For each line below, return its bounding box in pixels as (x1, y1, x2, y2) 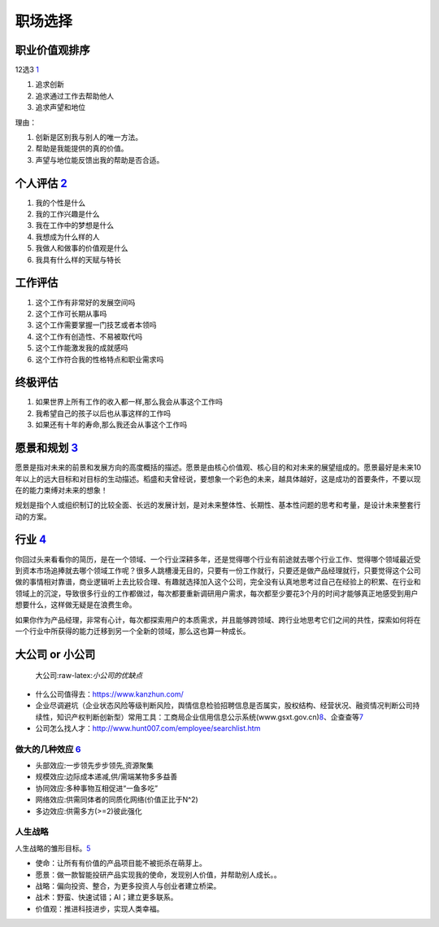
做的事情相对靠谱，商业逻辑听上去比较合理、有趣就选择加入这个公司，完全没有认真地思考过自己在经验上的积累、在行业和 (15, 577, 421, 587)
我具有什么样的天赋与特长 (35, 255, 121, 265)
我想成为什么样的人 (35, 232, 100, 242)
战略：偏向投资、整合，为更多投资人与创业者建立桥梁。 (35, 881, 221, 890)
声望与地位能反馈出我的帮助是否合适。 (35, 155, 164, 164)
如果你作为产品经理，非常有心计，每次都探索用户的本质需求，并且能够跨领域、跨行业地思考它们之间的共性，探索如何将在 (15, 614, 421, 624)
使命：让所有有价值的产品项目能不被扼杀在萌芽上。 (35, 859, 206, 868)
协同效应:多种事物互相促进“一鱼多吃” (35, 783, 159, 793)
